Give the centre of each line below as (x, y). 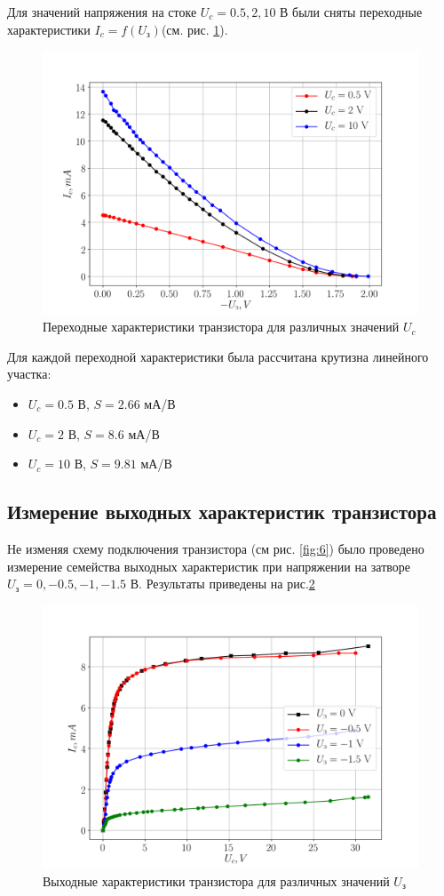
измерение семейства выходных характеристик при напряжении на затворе (209, 566)
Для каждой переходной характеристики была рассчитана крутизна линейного (218, 356)
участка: (29, 374)
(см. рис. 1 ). (194, 29)
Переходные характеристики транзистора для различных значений (221, 327)
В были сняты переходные (351, 12)
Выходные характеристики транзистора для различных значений (216, 880)
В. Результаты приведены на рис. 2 (222, 584)
